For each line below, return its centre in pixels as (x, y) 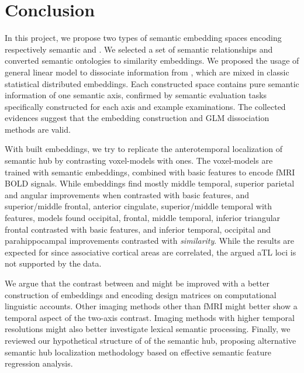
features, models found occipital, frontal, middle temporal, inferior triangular (143, 218)
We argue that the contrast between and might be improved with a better (137, 283)
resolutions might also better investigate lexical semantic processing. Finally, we (148, 329)
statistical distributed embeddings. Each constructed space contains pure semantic (152, 83)
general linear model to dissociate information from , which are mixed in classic (147, 72)
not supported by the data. (53, 263)
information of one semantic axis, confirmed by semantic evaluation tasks (136, 95)
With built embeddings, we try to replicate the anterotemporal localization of (144, 149)
